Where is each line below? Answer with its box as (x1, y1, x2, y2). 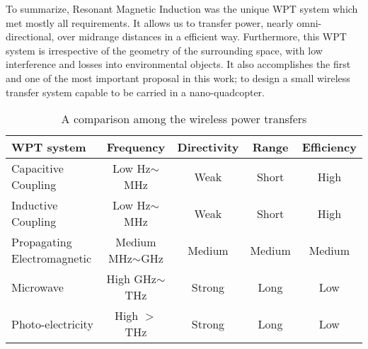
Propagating (11, 234, 72, 251)
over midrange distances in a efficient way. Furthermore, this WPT (57, 29, 347, 44)
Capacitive (11, 160, 64, 177)
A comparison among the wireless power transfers (61, 110, 307, 127)
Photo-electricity (11, 315, 93, 332)
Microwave (11, 278, 64, 295)
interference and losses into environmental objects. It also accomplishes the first (6, 57, 351, 71)
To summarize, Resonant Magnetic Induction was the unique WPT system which (6, 1, 358, 16)
